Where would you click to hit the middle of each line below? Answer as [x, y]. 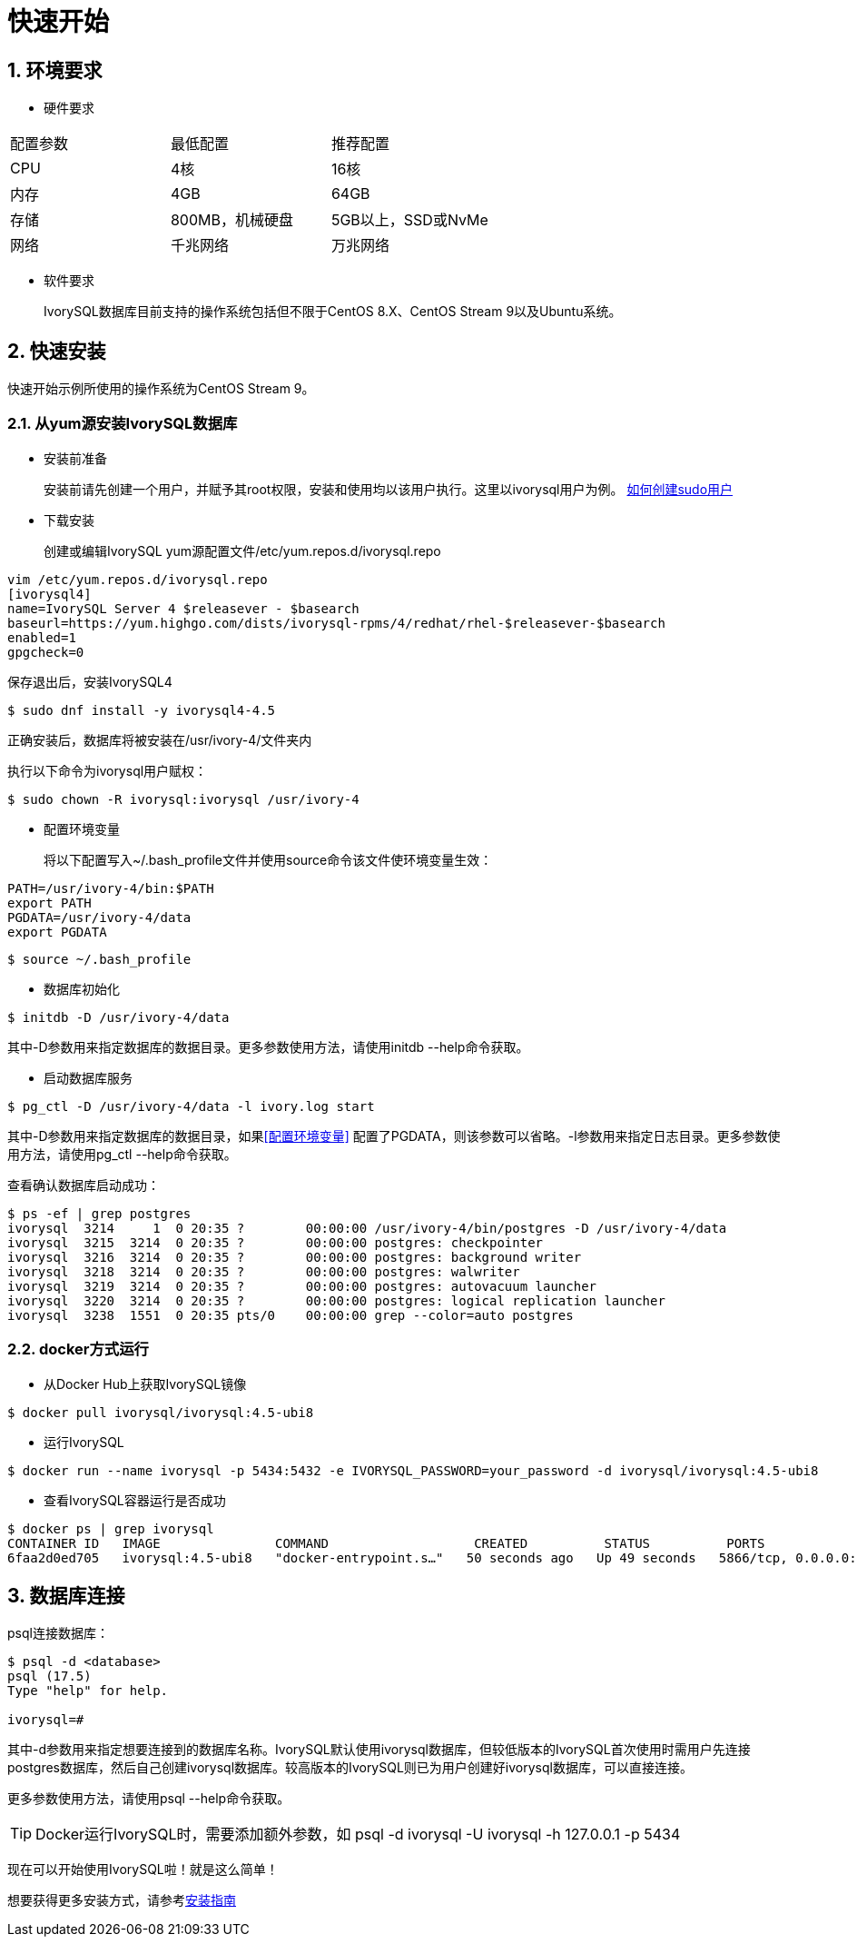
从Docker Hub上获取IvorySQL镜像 [145, 1384]
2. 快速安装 [57, 351]
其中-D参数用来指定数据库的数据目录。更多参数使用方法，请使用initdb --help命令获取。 [268, 1046]
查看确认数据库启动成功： [84, 1185]
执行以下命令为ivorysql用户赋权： [108, 770]
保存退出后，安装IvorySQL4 [90, 681]
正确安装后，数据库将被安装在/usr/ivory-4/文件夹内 [160, 739]
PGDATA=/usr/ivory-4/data [99, 917]
